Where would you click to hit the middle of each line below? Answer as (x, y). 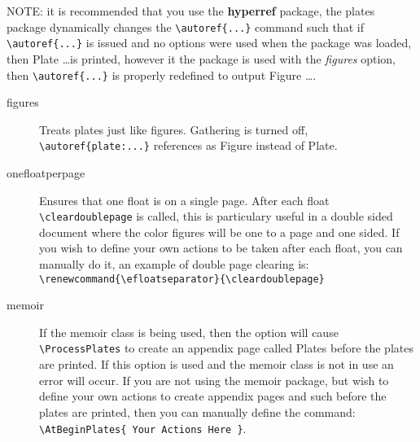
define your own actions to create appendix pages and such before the (213, 396)
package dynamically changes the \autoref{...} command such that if (185, 26)
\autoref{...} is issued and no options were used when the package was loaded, (209, 43)
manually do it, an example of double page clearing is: (174, 264)
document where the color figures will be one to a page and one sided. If (219, 232)
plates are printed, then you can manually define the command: (197, 411)
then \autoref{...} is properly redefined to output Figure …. (162, 74)
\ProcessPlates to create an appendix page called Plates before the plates (226, 348)
